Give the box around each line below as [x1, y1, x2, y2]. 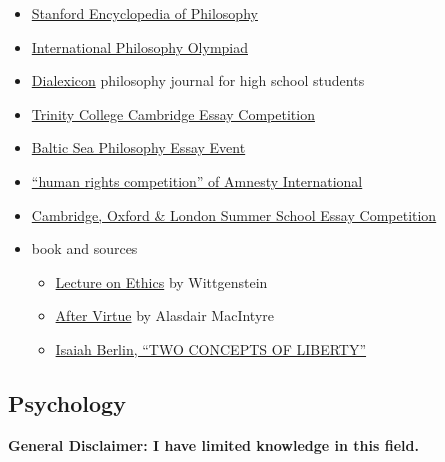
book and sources [31, 238, 138, 259]
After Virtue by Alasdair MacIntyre [55, 305, 275, 326]
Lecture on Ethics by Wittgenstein [55, 271, 268, 292]
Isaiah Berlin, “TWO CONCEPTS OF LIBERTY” [55, 338, 367, 359]
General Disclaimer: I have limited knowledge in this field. [8, 434, 419, 455]
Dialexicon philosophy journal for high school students [31, 70, 365, 91]
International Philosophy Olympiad [31, 36, 248, 57]
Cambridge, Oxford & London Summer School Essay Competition [31, 204, 437, 225]
